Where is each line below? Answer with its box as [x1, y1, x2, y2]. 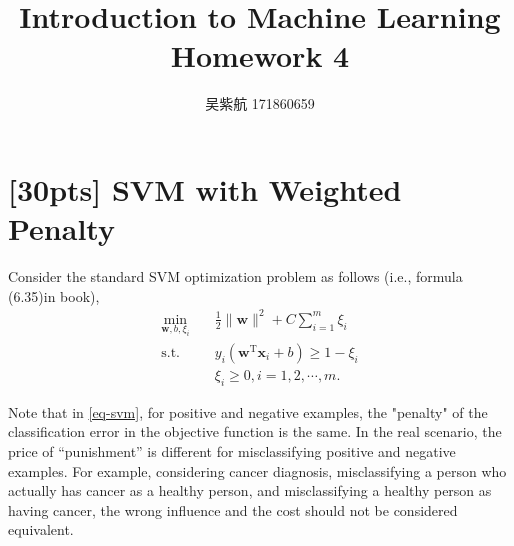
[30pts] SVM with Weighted [8, 168, 402, 209]
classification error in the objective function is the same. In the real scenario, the [8, 421, 502, 442]
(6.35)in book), [8, 285, 100, 306]
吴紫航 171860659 [205, 93, 315, 114]
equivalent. [8, 519, 74, 540]
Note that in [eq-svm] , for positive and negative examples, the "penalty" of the [8, 401, 488, 422]
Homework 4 [170, 35, 350, 76]
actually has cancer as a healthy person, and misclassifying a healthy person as [8, 480, 492, 501]
